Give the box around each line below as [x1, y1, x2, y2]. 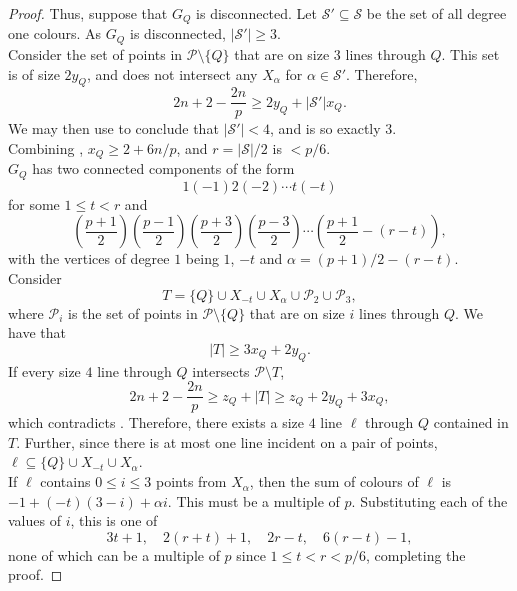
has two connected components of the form [32, 158, 295, 179]
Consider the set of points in [8, 43, 183, 64]
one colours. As [8, 23, 102, 44]
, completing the [366, 544, 466, 565]
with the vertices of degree [8, 248, 170, 269]
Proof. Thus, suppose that [8, 3, 168, 23]
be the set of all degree [366, 3, 507, 23]
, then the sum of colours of [249, 471, 419, 492]
